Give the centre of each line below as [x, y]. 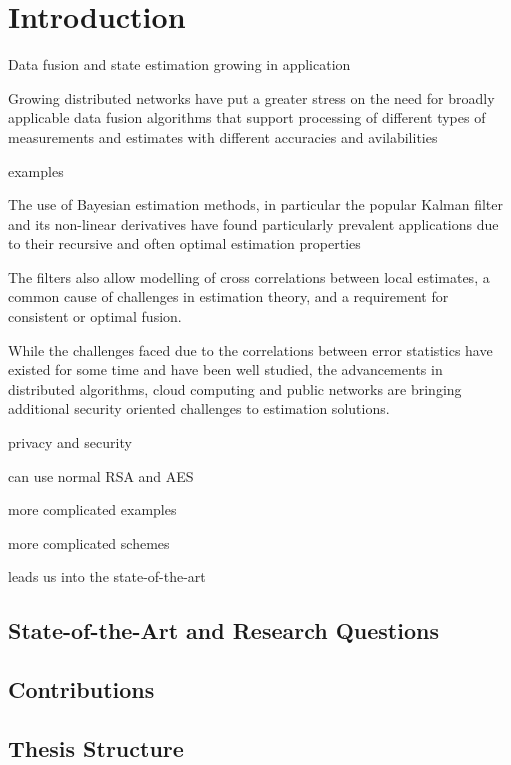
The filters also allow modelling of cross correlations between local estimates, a [249, 276]
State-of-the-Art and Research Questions [223, 630]
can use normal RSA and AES [101, 475]
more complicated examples [92, 509]
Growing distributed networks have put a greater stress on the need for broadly [251, 97]
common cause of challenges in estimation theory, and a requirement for [228, 296]
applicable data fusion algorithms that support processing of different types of [247, 117]
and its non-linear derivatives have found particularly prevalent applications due [253, 223]
